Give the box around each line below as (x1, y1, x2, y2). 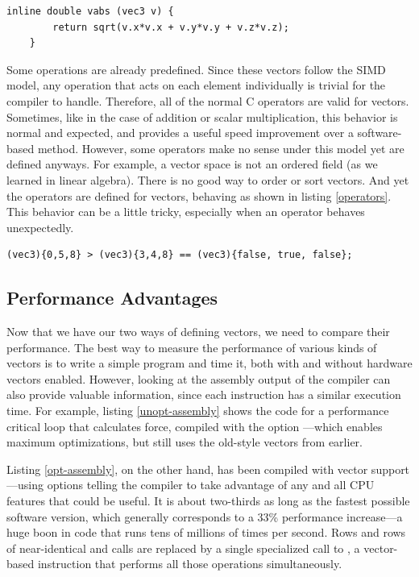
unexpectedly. (6, 218, 74, 235)
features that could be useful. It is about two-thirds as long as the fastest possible (6, 492, 410, 509)
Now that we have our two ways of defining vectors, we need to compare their (6, 323, 390, 340)
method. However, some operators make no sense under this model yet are (37, 139, 404, 156)
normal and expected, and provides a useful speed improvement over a (6, 124, 354, 141)
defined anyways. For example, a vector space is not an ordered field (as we (6, 156, 378, 172)
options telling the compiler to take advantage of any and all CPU (47, 476, 375, 493)
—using (6, 476, 44, 493)
